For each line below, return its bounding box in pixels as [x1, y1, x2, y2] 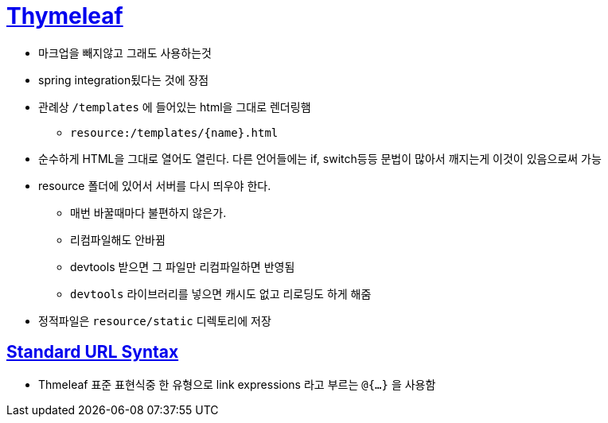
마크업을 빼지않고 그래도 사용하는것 [38, 45, 212, 60]
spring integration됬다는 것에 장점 [38, 72, 209, 87]
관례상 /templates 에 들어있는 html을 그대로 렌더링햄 [38, 99, 311, 114]
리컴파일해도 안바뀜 [70, 232, 166, 246]
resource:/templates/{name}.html [70, 126, 279, 139]
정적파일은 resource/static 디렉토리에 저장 [38, 313, 271, 328]
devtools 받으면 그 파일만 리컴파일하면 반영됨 [70, 259, 295, 274]
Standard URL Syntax [6, 342, 179, 363]
